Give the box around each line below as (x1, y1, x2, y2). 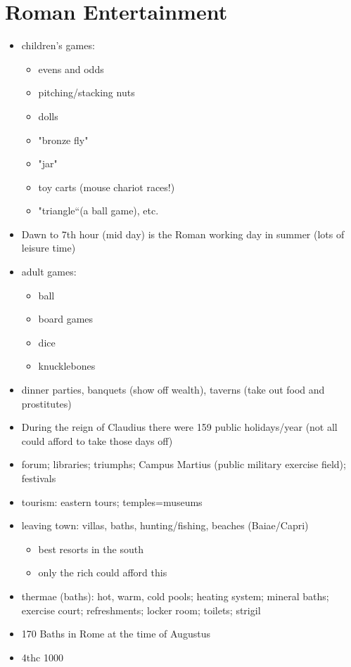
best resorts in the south (38, 541, 143, 556)
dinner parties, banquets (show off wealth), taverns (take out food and (21, 382, 325, 397)
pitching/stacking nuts (38, 85, 135, 100)
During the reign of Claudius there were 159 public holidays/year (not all (21, 420, 338, 434)
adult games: (21, 264, 77, 279)
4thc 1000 (21, 649, 63, 664)
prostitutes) (21, 396, 72, 410)
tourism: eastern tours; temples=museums (21, 494, 203, 509)
